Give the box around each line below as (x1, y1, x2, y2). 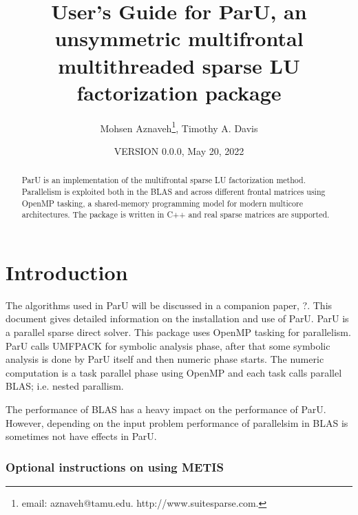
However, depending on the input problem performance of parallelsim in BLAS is (6, 415, 348, 430)
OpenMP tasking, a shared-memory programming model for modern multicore (21, 197, 303, 209)
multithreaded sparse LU (58, 51, 300, 79)
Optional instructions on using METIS (6, 458, 224, 475)
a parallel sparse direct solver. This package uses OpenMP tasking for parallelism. (6, 325, 351, 339)
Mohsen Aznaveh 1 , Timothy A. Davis (100, 118, 258, 135)
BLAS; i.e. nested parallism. (6, 379, 124, 393)
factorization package (76, 78, 282, 106)
